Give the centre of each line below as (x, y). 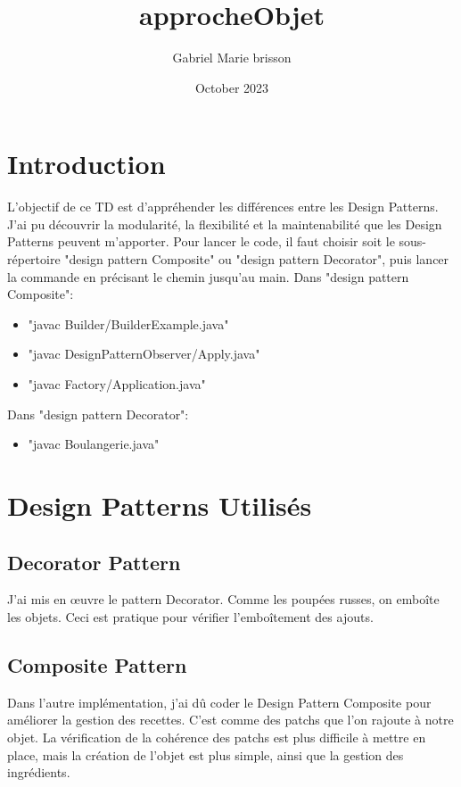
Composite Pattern (97, 664)
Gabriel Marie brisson (232, 58)
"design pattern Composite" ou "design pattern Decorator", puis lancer (257, 259)
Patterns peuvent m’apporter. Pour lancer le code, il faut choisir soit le (201, 241)
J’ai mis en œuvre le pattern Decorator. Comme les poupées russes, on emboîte (223, 599)
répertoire (34, 259)
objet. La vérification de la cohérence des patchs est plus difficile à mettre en (217, 737)
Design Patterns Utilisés (160, 505)
